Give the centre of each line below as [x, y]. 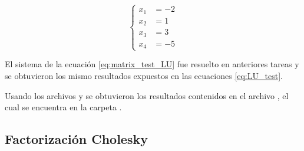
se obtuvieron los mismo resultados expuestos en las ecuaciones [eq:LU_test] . [144, 76]
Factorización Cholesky [76, 139]
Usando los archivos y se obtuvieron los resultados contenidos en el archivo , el [147, 95]
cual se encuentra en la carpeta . [63, 107]
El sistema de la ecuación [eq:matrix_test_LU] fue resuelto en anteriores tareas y [152, 64]
